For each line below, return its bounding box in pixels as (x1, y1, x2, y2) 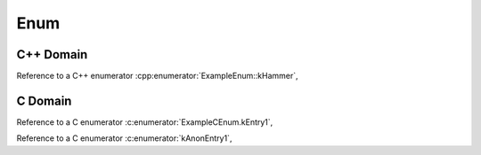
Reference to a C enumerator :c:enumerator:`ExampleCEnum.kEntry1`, (16, 116, 273, 128)
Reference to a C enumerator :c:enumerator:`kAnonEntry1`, (16, 133, 232, 143)
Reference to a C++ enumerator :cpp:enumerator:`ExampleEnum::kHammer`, (16, 71, 298, 81)
